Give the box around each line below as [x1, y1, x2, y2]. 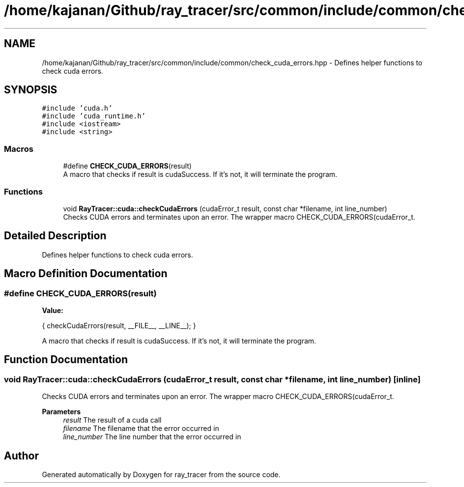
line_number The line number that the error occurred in [63, 432, 241, 441]
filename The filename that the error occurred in [63, 424, 219, 433]
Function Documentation [4, 353, 128, 366]
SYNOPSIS [4, 84, 58, 96]
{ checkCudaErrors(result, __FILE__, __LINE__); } [42, 321, 196, 330]
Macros [4, 143, 33, 154]
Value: [42, 306, 63, 315]
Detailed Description [4, 229, 107, 242]
